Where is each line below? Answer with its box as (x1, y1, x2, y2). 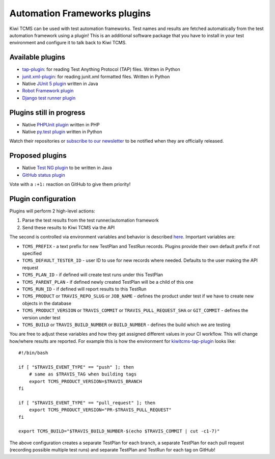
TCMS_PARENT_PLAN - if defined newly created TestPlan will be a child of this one (22, 279, 194, 285)
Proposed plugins (9, 151, 67, 160)
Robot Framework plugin (22, 88, 74, 94)
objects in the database (22, 300, 71, 306)
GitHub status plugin (22, 172, 66, 178)
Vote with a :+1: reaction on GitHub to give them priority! (9, 181, 131, 187)
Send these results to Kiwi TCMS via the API (22, 224, 115, 230)
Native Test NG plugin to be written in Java (22, 165, 112, 171)
